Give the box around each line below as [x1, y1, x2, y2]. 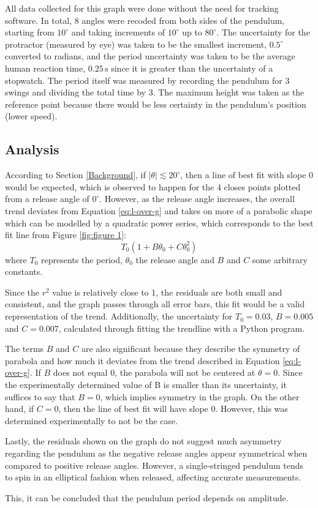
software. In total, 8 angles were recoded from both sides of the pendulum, [5, 13, 285, 26]
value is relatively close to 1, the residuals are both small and [52, 285, 282, 298]
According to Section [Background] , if [5, 168, 146, 181]
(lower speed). [5, 110, 58, 122]
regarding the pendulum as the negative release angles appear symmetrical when [5, 447, 308, 460]
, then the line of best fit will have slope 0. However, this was [58, 402, 288, 415]
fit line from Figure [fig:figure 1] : [5, 228, 126, 241]
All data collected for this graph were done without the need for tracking [5, 2, 279, 14]
